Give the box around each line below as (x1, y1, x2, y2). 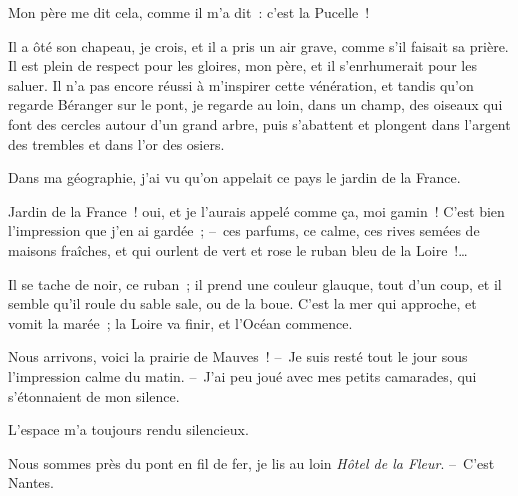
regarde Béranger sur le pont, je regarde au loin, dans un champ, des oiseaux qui (8, 94, 503, 115)
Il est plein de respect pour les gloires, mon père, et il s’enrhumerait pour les (8, 55, 477, 76)
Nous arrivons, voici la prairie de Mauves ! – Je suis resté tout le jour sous (8, 346, 468, 367)
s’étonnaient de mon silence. (8, 385, 180, 406)
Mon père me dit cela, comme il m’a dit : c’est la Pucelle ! (8, 2, 370, 22)
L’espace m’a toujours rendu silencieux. (8, 419, 249, 440)
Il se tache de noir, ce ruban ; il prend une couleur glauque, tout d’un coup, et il (8, 273, 502, 294)
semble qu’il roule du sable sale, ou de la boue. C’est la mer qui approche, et (8, 293, 477, 314)
